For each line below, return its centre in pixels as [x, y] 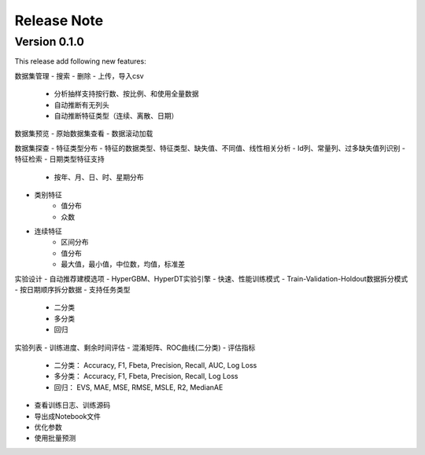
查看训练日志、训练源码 [72, 405]
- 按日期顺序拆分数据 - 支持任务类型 [72, 290]
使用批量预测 [55, 438]
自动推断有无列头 [81, 105]
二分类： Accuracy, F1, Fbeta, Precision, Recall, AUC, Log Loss [155, 365]
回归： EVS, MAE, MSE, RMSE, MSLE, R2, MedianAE [139, 387]
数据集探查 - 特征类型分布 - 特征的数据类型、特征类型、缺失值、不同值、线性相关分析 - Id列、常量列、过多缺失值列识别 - [210, 148]
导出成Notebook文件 [68, 416]
